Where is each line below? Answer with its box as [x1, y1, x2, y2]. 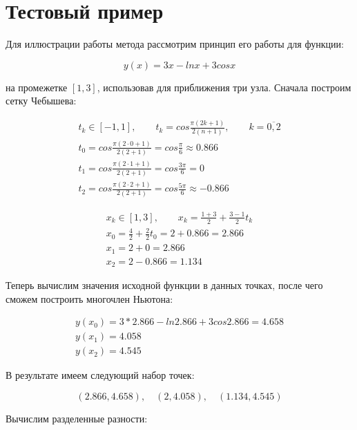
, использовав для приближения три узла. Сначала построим [97, 80, 351, 94]
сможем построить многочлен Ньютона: [6, 291, 173, 306]
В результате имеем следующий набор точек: [6, 368, 195, 382]
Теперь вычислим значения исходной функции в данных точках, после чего [6, 278, 323, 292]
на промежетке [6, 80, 68, 94]
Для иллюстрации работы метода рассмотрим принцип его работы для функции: [6, 37, 344, 51]
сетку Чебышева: [6, 93, 77, 108]
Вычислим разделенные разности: [6, 411, 148, 425]
